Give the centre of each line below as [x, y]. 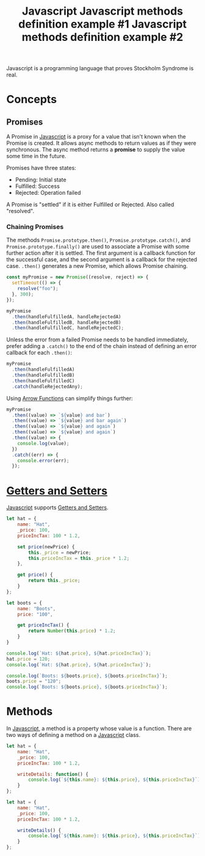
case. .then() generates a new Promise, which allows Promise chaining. [97, 266]
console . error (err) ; [43, 460]
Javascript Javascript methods [103, 11]
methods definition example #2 [103, 37]
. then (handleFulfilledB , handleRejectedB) [67, 322]
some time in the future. [36, 156]
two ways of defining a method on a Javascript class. [73, 735]
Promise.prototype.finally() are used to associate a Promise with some [98, 247]
